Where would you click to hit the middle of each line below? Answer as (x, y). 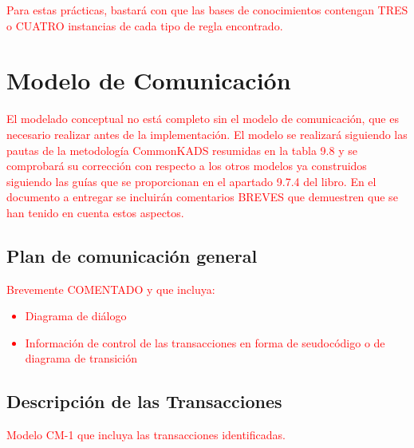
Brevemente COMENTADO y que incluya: (111, 289)
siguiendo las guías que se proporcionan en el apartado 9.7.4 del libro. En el (191, 181)
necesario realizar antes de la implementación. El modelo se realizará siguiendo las (207, 134)
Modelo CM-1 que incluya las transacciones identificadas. (146, 435)
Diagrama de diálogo (76, 316)
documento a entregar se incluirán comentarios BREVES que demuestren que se (202, 197)
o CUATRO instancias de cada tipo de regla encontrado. (145, 25)
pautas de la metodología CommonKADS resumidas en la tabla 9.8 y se (182, 150)
